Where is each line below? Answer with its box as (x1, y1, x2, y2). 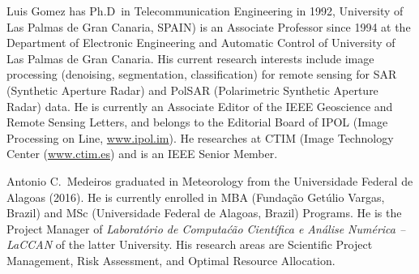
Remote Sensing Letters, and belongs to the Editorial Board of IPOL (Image (6, 113, 388, 131)
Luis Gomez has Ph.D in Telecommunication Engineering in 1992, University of (6, 2, 404, 19)
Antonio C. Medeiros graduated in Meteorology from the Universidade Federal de (6, 172, 413, 189)
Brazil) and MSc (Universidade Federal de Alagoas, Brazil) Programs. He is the (6, 204, 402, 221)
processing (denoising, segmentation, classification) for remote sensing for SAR (6, 66, 397, 83)
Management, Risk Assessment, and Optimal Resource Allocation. (6, 251, 336, 268)
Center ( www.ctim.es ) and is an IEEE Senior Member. (6, 145, 278, 162)
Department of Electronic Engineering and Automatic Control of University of (6, 34, 395, 51)
